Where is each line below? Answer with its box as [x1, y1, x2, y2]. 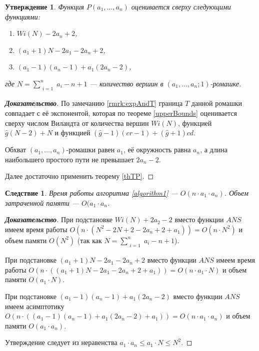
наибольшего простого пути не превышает [5, 154, 134, 164]
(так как [77, 235, 102, 245]
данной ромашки [191, 98, 242, 108]
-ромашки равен [66, 144, 115, 155]
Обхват [5, 144, 26, 155]
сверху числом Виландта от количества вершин [5, 117, 149, 128]
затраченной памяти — [5, 197, 79, 208]
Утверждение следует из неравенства [5, 337, 117, 348]
